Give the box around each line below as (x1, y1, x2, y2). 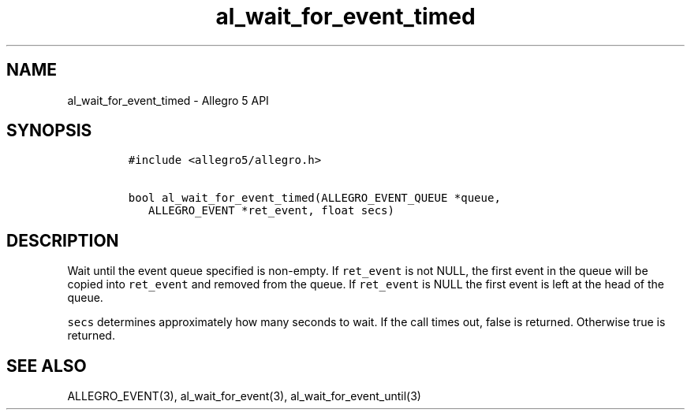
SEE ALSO (6, 355, 87, 376)
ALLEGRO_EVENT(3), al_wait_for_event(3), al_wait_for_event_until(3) (67, 389, 421, 403)
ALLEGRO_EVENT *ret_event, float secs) (148, 204, 394, 217)
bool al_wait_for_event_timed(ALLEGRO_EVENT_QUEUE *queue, (128, 191, 501, 205)
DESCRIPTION (6, 230, 119, 251)
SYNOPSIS (6, 121, 92, 141)
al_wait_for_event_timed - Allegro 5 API (67, 93, 269, 107)
